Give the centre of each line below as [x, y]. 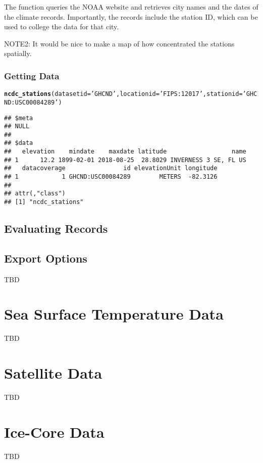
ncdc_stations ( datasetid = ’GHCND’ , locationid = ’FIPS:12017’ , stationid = [123, 94]
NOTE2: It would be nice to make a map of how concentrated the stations [119, 43]
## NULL [17, 126]
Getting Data [32, 75]
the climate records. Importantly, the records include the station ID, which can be [131, 16]
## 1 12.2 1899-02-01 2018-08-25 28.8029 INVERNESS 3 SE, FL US [125, 160]
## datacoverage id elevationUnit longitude [111, 168]
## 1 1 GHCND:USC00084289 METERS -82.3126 [111, 177]
